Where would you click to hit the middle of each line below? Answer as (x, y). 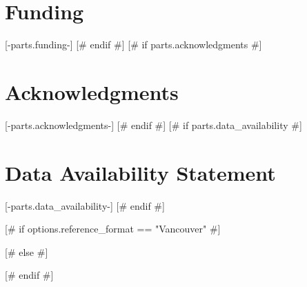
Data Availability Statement (140, 172)
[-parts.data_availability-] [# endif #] (85, 205)
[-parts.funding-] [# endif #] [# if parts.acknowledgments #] (133, 44)
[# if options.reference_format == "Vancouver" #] (113, 229)
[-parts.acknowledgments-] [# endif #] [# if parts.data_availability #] (153, 125)
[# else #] (27, 251)
